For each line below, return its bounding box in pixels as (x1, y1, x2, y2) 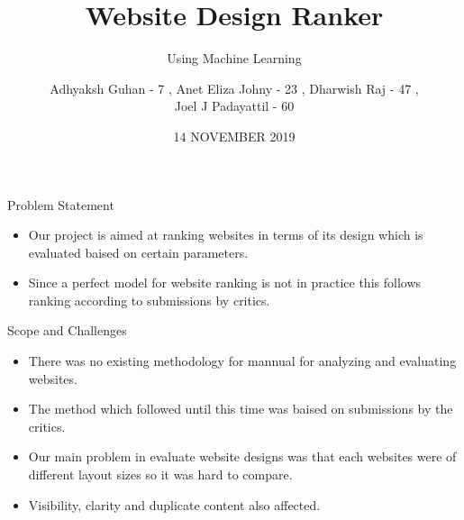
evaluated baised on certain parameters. (28, 242, 249, 261)
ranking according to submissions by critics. (28, 290, 270, 309)
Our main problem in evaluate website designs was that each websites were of (28, 447, 457, 466)
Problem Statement (7, 195, 114, 214)
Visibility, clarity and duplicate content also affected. (28, 495, 321, 514)
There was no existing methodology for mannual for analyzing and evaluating (28, 351, 457, 370)
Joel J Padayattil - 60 (174, 96, 295, 115)
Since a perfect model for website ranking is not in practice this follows (28, 273, 422, 292)
